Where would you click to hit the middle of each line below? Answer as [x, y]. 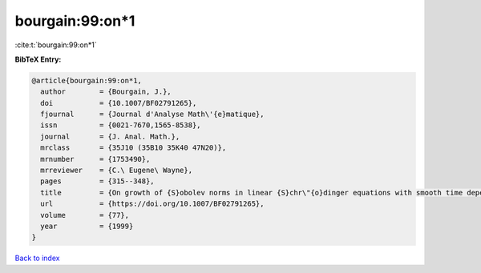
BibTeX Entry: [38, 59]
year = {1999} [87, 226]
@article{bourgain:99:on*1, [87, 80]
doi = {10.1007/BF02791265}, [119, 103]
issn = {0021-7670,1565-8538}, [121, 125]
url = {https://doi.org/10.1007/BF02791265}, [152, 204]
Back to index [37, 258]
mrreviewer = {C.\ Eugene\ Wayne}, [116, 171]
